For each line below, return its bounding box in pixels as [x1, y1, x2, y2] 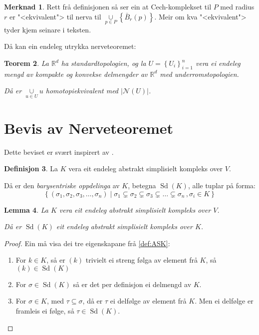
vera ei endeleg [196, 58, 241, 68]
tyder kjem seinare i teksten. [4, 24, 91, 34]
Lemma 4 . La [4, 204, 48, 215]
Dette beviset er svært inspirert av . [4, 146, 114, 157]
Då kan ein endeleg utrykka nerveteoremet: [4, 41, 136, 51]
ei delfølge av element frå [110, 296, 187, 306]
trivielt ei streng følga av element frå [85, 255, 198, 265]
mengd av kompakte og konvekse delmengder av [4, 68, 148, 79]
